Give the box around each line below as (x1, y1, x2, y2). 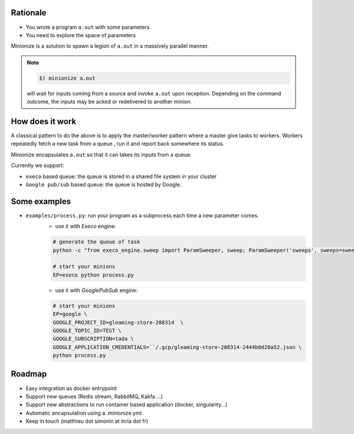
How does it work (11, 116, 77, 126)
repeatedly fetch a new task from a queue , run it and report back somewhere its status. (11, 140, 224, 147)
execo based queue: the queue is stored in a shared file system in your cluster (25, 173, 217, 180)
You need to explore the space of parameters (25, 31, 136, 38)
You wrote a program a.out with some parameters (25, 24, 150, 31)
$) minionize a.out (39, 74, 96, 81)
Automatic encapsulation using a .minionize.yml (25, 409, 142, 416)
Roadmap (11, 369, 47, 379)
